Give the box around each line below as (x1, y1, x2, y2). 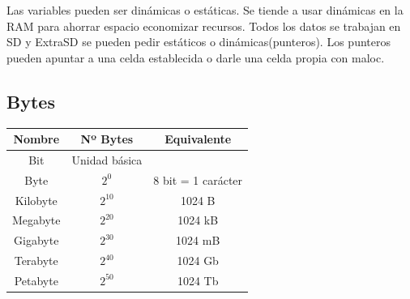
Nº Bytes (80, 130, 134, 147)
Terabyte (14, 252, 58, 269)
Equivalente (164, 130, 232, 147)
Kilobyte (15, 191, 58, 208)
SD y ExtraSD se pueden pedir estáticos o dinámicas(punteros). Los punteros (6, 33, 391, 50)
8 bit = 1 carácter (153, 171, 243, 188)
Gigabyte (14, 232, 59, 249)
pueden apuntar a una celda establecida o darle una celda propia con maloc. (6, 49, 385, 66)
